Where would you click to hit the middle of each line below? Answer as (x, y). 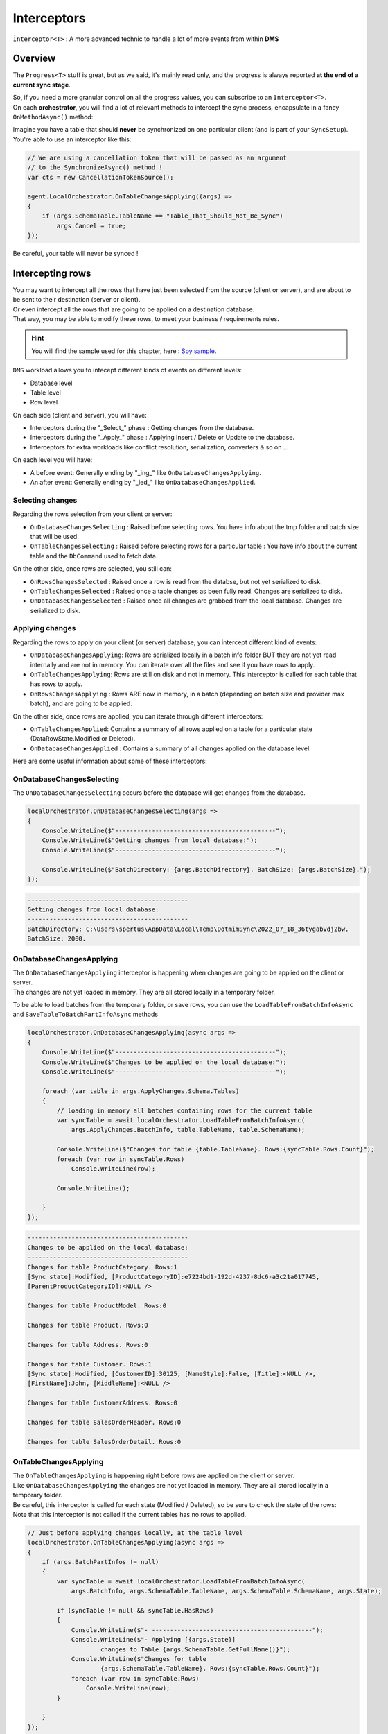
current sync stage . (42, 85)
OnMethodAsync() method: (53, 117)
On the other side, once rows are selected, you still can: (92, 569)
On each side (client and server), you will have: (80, 415)
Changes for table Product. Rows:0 (88, 1325)
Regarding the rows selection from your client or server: (92, 514)
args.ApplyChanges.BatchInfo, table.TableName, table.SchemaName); (188, 1130)
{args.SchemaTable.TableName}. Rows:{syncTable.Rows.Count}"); (210, 1669)
